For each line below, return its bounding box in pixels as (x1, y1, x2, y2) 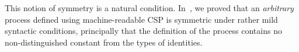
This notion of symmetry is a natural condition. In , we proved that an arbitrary (5, 2, 294, 13)
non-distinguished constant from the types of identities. (5, 36, 203, 48)
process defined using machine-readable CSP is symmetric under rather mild (5, 13, 278, 25)
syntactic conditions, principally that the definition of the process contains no (5, 25, 282, 37)
